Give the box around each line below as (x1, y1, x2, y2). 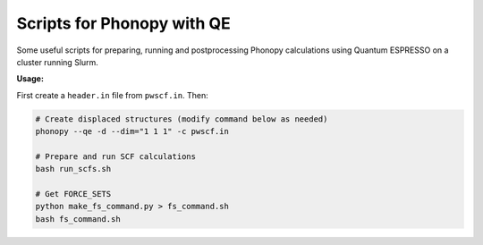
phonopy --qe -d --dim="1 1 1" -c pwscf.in (35, 126, 230, 137)
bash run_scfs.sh (35, 164, 112, 174)
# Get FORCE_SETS (35, 189, 112, 199)
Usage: (16, 73, 45, 84)
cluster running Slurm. (16, 56, 98, 67)
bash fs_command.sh (35, 214, 121, 224)
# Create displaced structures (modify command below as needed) (35, 114, 328, 124)
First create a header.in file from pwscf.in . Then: (16, 89, 209, 100)
